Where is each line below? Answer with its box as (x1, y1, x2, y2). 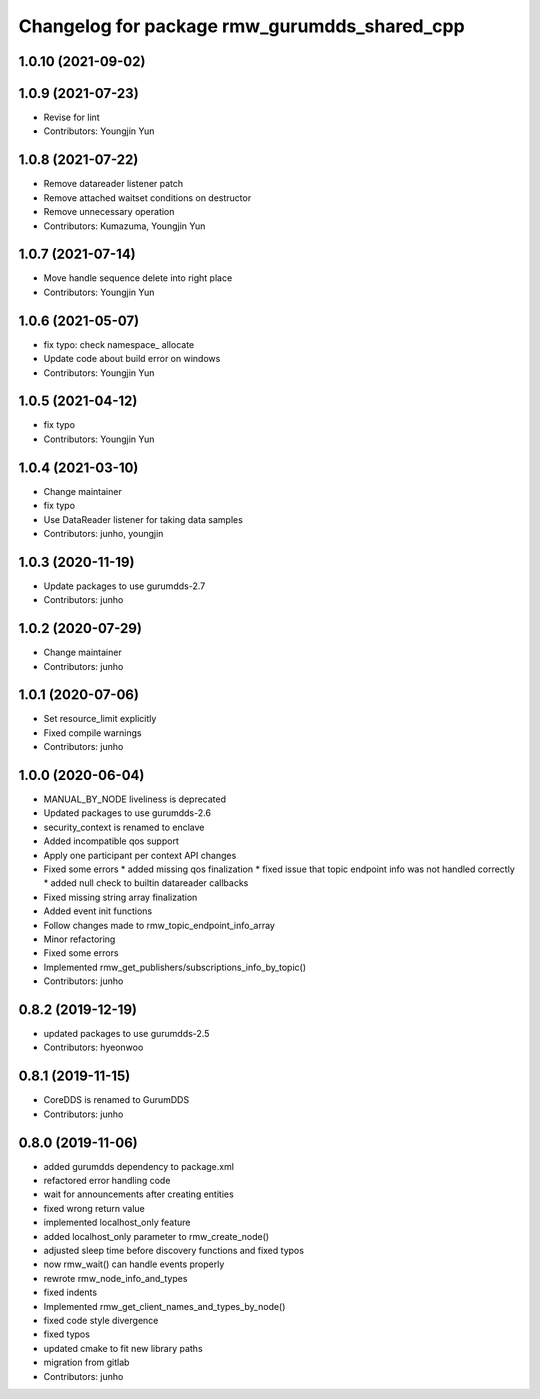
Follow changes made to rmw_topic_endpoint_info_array (43, 919, 275, 931)
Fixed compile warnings (43, 726, 142, 739)
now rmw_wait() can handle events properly (43, 1258, 225, 1270)
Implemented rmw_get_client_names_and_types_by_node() (43, 1300, 286, 1312)
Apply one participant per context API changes (43, 849, 237, 861)
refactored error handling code (43, 1175, 171, 1187)
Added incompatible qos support (43, 835, 179, 847)
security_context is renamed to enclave (43, 821, 205, 833)
